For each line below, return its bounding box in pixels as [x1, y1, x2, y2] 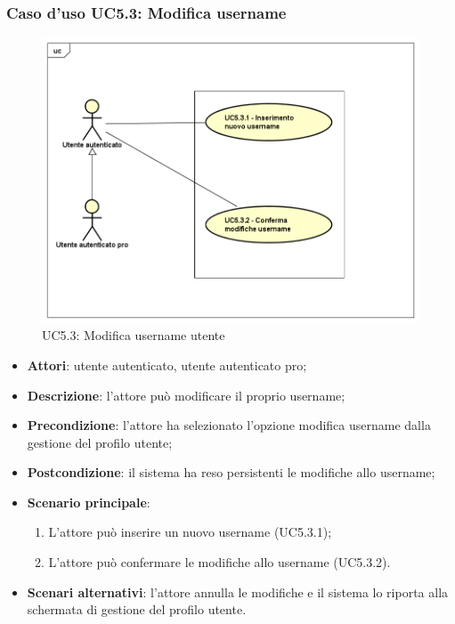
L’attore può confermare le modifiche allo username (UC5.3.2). [48, 553, 391, 571]
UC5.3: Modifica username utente [42, 326, 225, 344]
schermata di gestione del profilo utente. [27, 600, 247, 619]
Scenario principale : [27, 492, 150, 511]
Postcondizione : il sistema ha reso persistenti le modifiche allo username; [27, 463, 435, 482]
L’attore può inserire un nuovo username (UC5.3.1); [48, 523, 332, 541]
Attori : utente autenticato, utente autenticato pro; [27, 355, 307, 374]
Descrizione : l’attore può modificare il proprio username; [27, 385, 345, 404]
